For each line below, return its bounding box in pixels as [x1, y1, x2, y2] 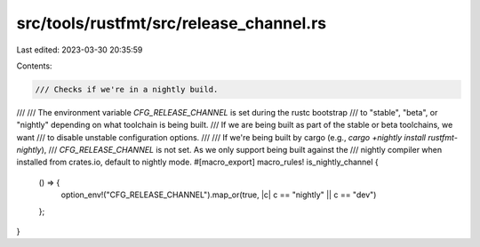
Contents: [16, 60, 52, 71]
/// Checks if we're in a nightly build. [35, 84, 219, 94]
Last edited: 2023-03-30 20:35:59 [16, 44, 143, 55]
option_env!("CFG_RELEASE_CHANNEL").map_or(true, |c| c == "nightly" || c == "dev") [60, 189, 377, 200]
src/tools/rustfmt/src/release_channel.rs [16, 13, 327, 33]
